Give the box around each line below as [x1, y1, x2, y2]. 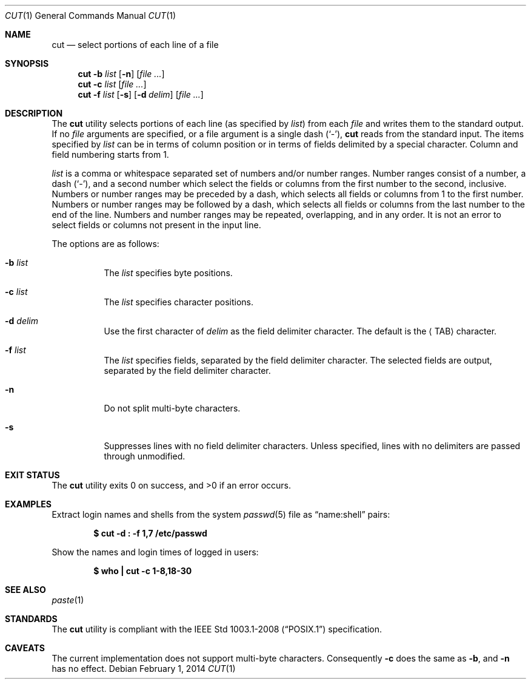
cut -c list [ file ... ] [78, 79, 147, 89]
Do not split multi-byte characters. [104, 403, 241, 413]
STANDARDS [5, 614, 58, 624]
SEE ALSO [5, 584, 46, 595]
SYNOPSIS [5, 58, 49, 69]
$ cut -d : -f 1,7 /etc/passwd [93, 528, 207, 538]
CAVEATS [5, 643, 45, 653]
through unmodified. [104, 451, 185, 461]
